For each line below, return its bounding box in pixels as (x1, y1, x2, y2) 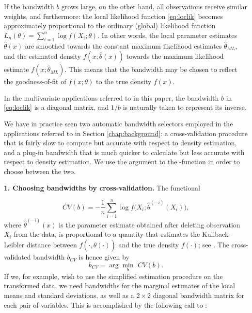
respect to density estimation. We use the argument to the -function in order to (4, 156, 240, 167)
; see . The (198, 240, 229, 250)
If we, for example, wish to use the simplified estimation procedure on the (4, 271, 223, 281)
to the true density (95, 76, 152, 87)
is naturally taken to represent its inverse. (123, 102, 247, 112)
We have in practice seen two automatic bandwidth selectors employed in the (4, 118, 233, 128)
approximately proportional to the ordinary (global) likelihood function (4, 20, 216, 31)
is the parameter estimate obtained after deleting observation (59, 219, 240, 229)
